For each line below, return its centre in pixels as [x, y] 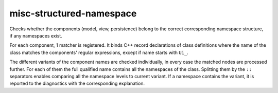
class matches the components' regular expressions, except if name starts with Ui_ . [99, 52]
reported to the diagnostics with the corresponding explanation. [77, 83]
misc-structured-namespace [73, 13]
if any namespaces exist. [36, 35]
